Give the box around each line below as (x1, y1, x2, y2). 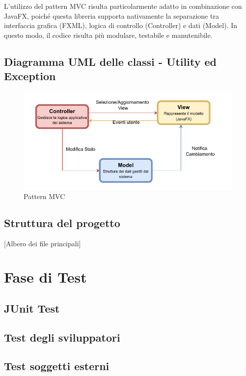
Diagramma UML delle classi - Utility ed (4, 54, 217, 69)
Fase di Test (4, 267, 87, 287)
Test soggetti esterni (4, 358, 109, 374)
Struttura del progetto (4, 215, 120, 230)
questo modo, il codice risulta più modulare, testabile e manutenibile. (4, 29, 213, 40)
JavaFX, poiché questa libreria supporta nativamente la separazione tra (4, 10, 219, 21)
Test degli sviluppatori (4, 329, 120, 345)
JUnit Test (4, 300, 60, 316)
